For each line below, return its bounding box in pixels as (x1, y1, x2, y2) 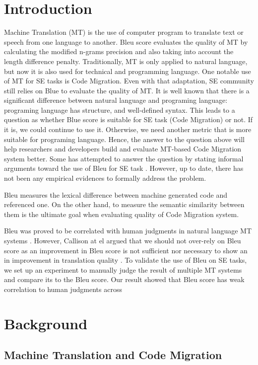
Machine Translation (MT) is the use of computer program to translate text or (4, 27, 244, 37)
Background (4, 313, 88, 333)
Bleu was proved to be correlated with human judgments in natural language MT (4, 225, 252, 236)
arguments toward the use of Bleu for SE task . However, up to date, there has (4, 163, 244, 173)
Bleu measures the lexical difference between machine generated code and (4, 189, 227, 200)
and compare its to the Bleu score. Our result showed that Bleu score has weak (4, 274, 245, 285)
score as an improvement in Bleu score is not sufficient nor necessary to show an (4, 245, 248, 255)
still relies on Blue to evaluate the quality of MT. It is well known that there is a (4, 85, 250, 95)
